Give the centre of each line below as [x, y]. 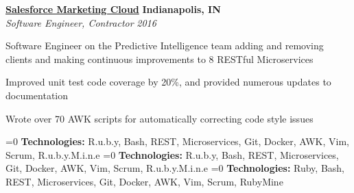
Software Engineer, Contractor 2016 [81, 22]
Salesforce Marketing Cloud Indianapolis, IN [113, 9]
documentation [37, 95]
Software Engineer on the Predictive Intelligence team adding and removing [165, 46]
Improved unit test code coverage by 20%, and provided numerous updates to [168, 82]
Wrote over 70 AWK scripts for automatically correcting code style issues [160, 118]
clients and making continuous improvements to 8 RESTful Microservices [160, 59]
